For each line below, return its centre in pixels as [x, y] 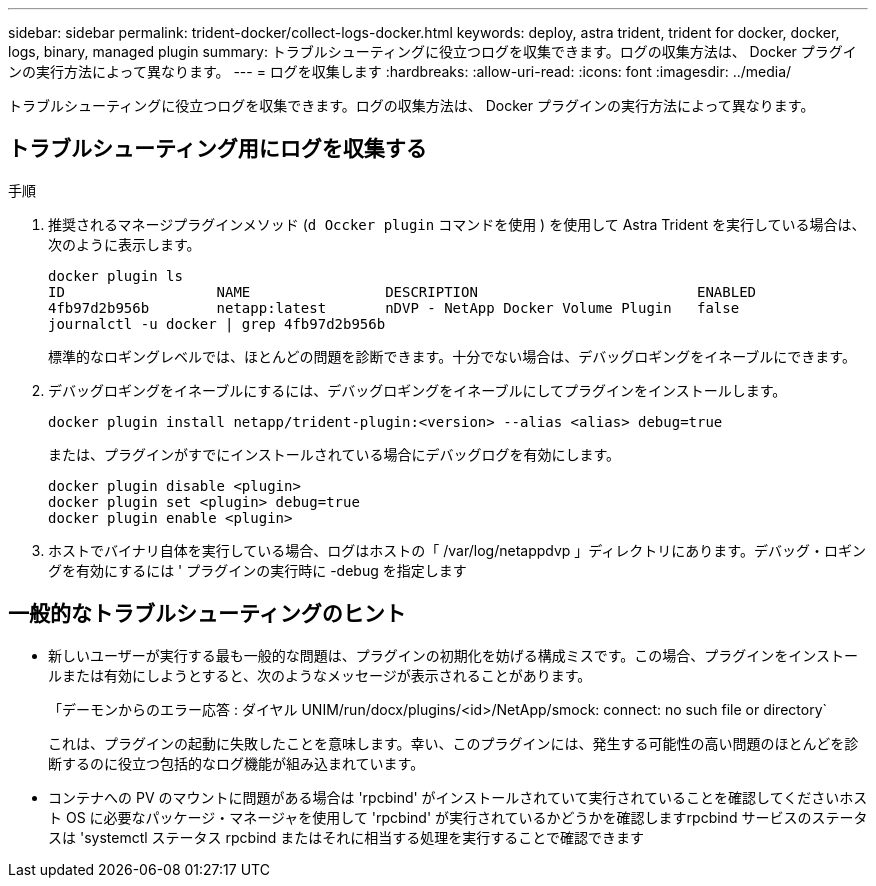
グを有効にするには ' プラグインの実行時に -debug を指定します [257, 570]
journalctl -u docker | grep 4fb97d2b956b [217, 323]
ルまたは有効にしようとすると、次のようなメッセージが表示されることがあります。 [320, 675]
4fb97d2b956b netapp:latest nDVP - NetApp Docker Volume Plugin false [394, 307]
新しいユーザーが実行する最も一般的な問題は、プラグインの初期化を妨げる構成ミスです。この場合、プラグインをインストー [453, 655]
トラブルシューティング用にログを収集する [217, 149]
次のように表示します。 [124, 244]
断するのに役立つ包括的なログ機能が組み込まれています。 [236, 763]
